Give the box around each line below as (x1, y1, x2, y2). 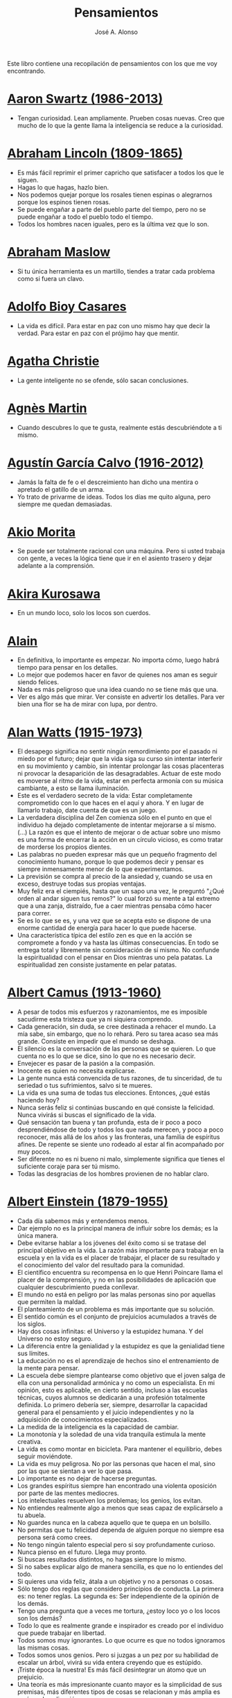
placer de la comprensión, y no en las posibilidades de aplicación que (17, 1276, 217, 1284)
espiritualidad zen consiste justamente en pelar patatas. (17, 960, 177, 969)
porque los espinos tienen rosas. (17, 197, 111, 206)
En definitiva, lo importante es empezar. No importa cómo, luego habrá (17, 656, 220, 664)
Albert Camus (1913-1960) (7, 985, 161, 1001)
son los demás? (17, 1614, 62, 1623)
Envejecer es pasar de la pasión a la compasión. (17, 1060, 155, 1068)
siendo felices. (17, 678, 60, 686)
